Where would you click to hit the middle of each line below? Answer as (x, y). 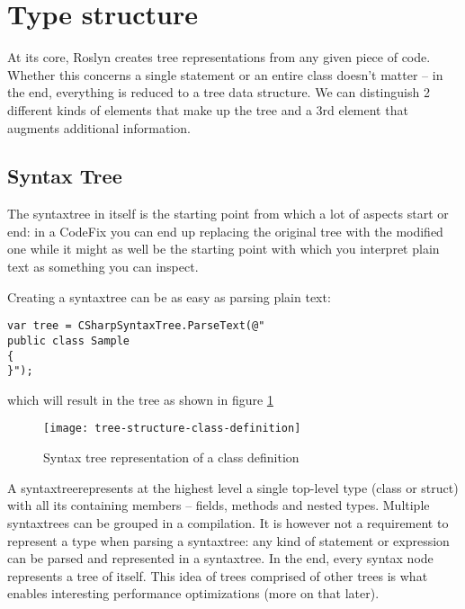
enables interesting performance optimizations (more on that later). (193, 593)
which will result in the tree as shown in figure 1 (140, 399)
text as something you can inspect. (103, 267)
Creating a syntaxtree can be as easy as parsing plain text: (169, 296)
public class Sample (69, 340)
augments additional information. (99, 127)
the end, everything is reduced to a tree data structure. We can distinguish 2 (219, 92)
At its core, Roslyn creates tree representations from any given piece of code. (219, 57)
